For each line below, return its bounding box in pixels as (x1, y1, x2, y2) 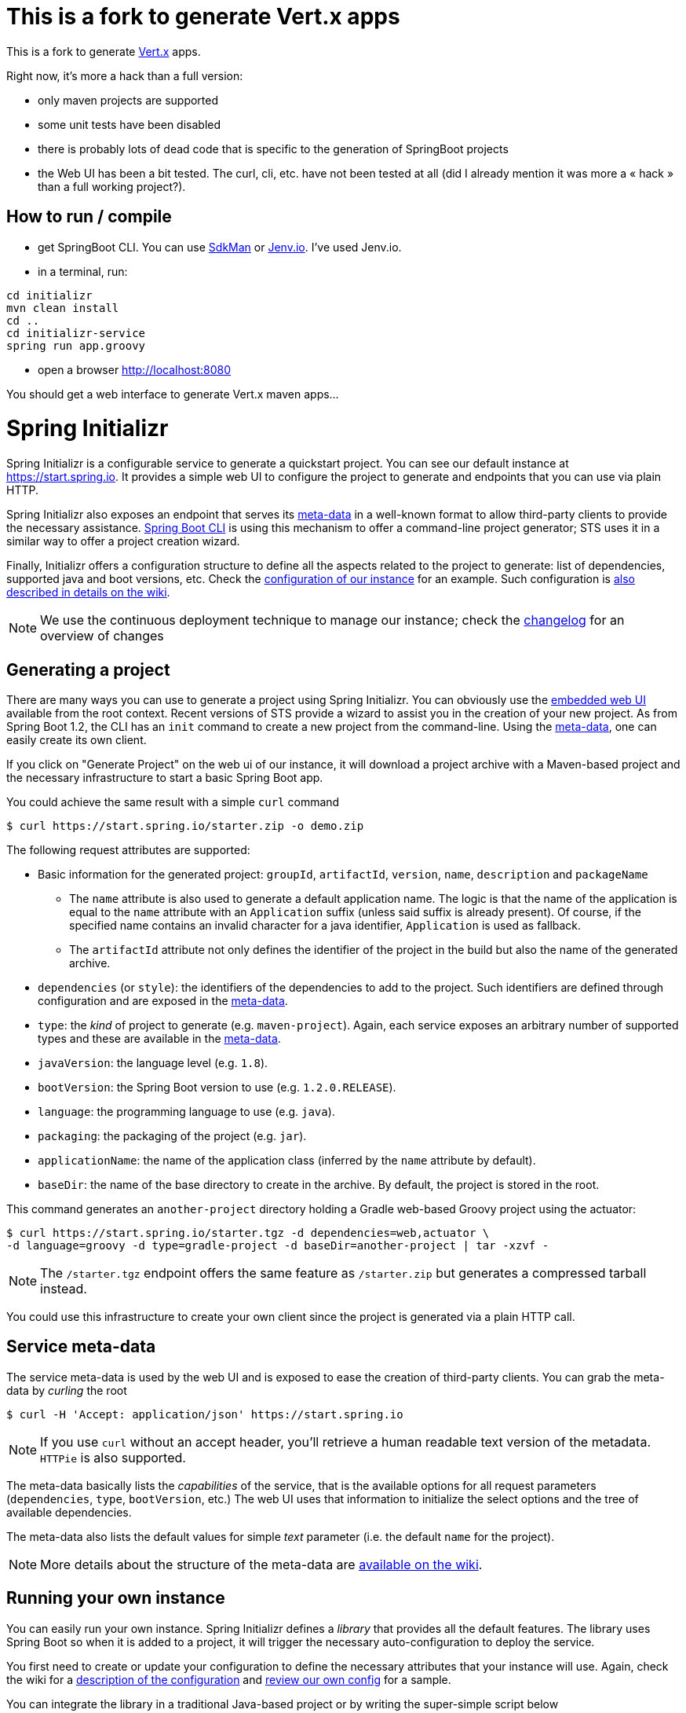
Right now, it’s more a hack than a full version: (6, 68, 243, 83)
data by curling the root (6, 1383, 127, 1397)
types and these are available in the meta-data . (38, 1031, 281, 1045)
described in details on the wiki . (6, 585, 170, 600)
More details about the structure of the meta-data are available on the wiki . (40, 1556, 483, 1572)
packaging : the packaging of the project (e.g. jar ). (38, 1128, 307, 1143)
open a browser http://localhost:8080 (38, 362, 232, 376)
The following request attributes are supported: (6, 842, 250, 856)
